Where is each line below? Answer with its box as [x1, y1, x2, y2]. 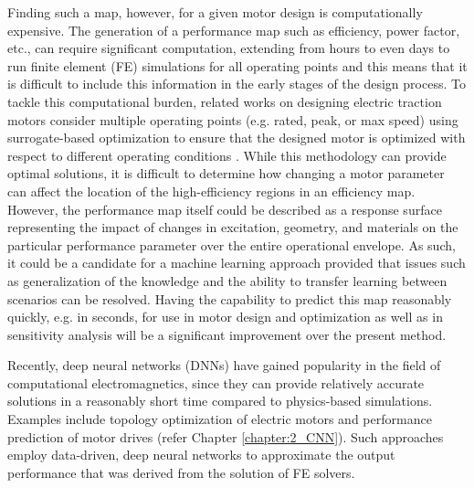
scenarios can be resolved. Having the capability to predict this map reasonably [7, 289, 452, 308]
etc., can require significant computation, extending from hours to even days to [7, 38, 450, 58]
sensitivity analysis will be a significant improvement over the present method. [7, 324, 447, 344]
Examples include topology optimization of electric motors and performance [7, 409, 432, 429]
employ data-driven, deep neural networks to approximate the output [7, 445, 395, 464]
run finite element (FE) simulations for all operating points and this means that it [7, 56, 468, 75]
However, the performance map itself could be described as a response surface [7, 199, 442, 218]
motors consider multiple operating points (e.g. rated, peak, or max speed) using [7, 110, 458, 129]
